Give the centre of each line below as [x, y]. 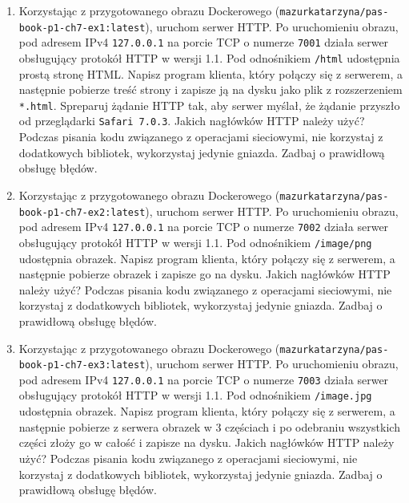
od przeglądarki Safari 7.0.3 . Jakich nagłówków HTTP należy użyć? [192, 121]
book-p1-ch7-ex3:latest [82, 365]
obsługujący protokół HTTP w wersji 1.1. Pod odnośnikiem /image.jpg [195, 395]
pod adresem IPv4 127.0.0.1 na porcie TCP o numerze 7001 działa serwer [204, 42]
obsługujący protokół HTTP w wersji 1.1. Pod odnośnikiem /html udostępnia [209, 57]
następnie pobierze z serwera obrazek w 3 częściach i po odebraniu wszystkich [209, 426]
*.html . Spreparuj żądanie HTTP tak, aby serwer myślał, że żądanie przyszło [209, 105]
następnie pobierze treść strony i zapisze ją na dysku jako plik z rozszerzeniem [211, 89]
